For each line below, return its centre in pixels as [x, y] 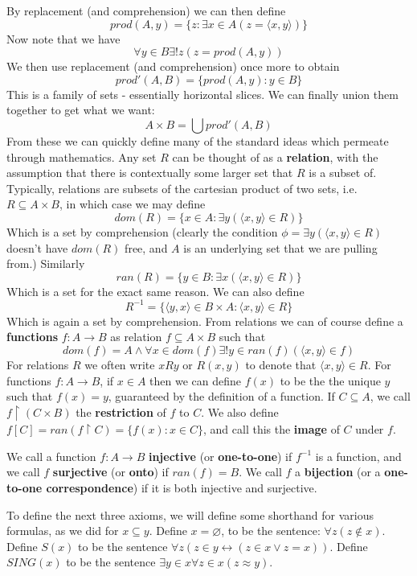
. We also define [240, 411]
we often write [120, 364]
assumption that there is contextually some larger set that [150, 173]
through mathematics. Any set [82, 156]
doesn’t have [37, 247]
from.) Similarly [46, 263]
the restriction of [121, 411]
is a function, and [358, 456]
